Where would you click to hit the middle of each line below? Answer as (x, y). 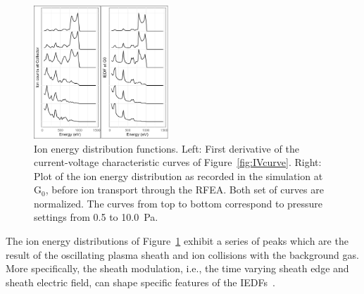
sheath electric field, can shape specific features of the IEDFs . (140, 282)
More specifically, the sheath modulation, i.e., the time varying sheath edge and (177, 268)
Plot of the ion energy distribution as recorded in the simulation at (178, 175)
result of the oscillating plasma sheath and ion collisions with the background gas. (182, 254)
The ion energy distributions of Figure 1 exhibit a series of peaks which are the (177, 241)
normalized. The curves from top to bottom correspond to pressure (178, 203)
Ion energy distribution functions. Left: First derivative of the (167, 148)
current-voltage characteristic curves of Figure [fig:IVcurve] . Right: (178, 162)
